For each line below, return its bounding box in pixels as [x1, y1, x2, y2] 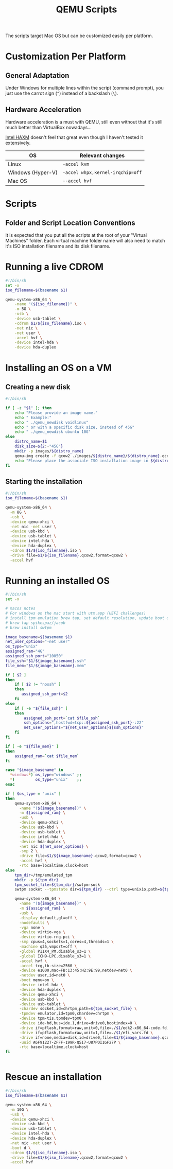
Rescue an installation [5, 1071, 102, 1083]
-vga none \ [19, 925, 45, 930]
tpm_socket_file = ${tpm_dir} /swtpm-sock [14, 882, 100, 887]
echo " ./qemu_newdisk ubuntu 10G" [14, 429, 91, 434]
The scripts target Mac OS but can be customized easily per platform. [5, 32, 153, 39]
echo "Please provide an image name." [14, 410, 98, 415]
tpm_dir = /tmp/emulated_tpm [14, 873, 73, 878]
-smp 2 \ [19, 848, 38, 854]
